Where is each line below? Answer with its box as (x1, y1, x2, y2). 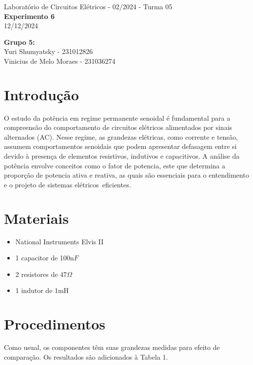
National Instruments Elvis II (15, 236, 104, 246)
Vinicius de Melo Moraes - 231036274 (4, 55, 116, 66)
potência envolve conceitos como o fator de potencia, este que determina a (4, 160, 226, 170)
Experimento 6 (4, 11, 55, 21)
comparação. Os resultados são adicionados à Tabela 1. (4, 351, 168, 362)
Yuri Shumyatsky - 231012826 (4, 46, 93, 56)
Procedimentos (4, 314, 106, 334)
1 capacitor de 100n (15, 253, 74, 263)
